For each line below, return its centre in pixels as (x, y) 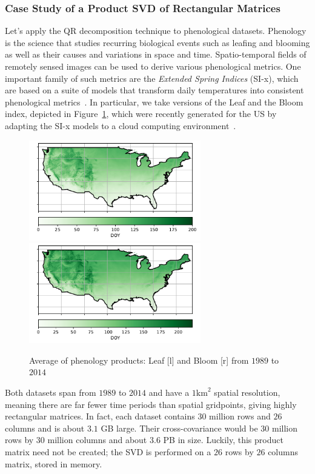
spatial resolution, (247, 392)
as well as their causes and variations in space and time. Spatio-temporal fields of (156, 54)
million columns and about (97, 440)
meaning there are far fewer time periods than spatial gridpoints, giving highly (151, 404)
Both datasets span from (51, 392)
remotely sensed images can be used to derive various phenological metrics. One (153, 66)
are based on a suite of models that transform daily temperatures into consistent (154, 90)
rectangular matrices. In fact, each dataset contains (100, 416)
